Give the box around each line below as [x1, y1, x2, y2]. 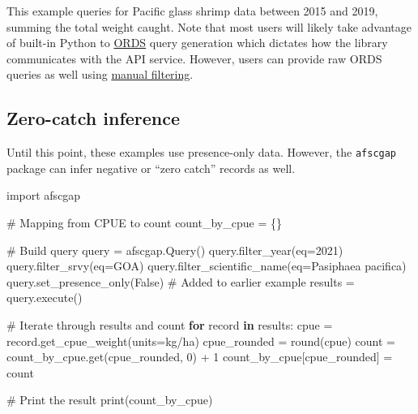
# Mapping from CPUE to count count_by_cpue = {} [6, 214, 282, 231]
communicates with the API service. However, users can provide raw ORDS [6, 50, 382, 67]
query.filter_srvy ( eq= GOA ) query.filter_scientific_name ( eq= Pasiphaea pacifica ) [6, 257, 407, 274]
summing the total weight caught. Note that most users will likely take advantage [6, 18, 412, 35]
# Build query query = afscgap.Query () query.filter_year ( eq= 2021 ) [6, 241, 343, 258]
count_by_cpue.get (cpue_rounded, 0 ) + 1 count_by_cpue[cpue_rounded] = [6, 348, 393, 365]
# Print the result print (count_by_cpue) [6, 391, 213, 408]
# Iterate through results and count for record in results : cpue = [6, 316, 333, 333]
